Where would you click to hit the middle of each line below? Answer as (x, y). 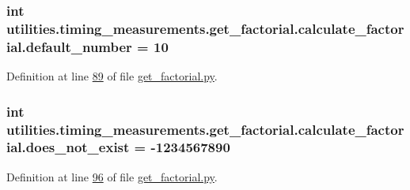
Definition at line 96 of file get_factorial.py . (112, 176)
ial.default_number (69, 46)
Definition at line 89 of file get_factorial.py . (112, 76)
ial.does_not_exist (68, 147)
